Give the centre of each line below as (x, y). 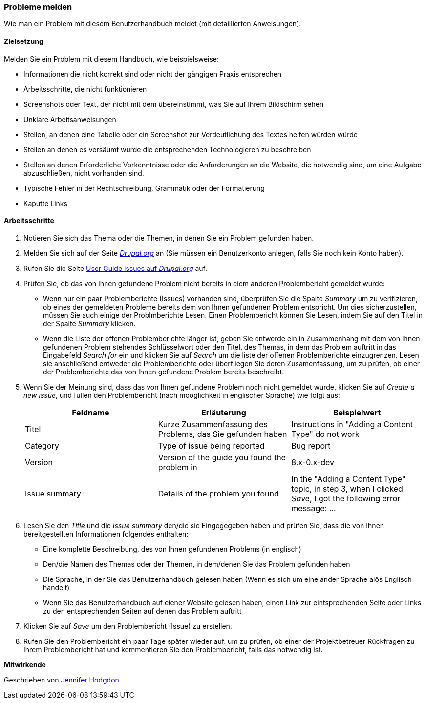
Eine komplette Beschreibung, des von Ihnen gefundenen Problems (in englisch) (172, 549)
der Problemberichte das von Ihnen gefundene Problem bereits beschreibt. (164, 372)
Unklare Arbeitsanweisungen (70, 119)
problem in (178, 467)
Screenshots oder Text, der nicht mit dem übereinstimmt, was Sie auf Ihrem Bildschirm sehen (174, 104)
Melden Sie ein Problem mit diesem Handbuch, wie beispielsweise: (112, 59)
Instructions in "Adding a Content (352, 424)
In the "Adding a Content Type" (349, 479)
